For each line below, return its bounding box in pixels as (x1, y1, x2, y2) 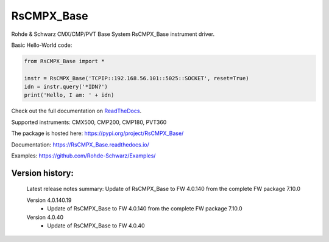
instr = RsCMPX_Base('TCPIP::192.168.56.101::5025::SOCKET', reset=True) (24, 75, 249, 81)
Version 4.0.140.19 (26, 196, 72, 204)
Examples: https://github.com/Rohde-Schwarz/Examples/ (11, 152, 156, 159)
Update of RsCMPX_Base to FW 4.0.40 (47, 222, 146, 229)
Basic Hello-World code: (11, 41, 73, 49)
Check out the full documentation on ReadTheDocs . (11, 107, 142, 115)
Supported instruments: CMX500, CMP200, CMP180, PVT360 (11, 119, 167, 126)
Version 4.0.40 (26, 213, 64, 221)
